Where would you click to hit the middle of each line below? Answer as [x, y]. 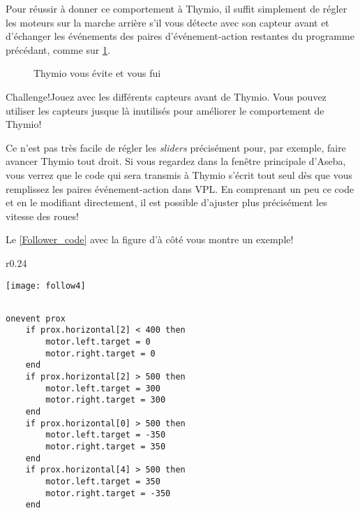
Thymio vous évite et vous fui [97, 73]
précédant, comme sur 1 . [58, 49]
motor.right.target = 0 [100, 353]
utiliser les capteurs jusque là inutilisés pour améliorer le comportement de [165, 110]
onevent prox [36, 318]
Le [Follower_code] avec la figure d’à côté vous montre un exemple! [150, 239]
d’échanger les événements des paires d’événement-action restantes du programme [180, 36]
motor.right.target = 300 [106, 400]
